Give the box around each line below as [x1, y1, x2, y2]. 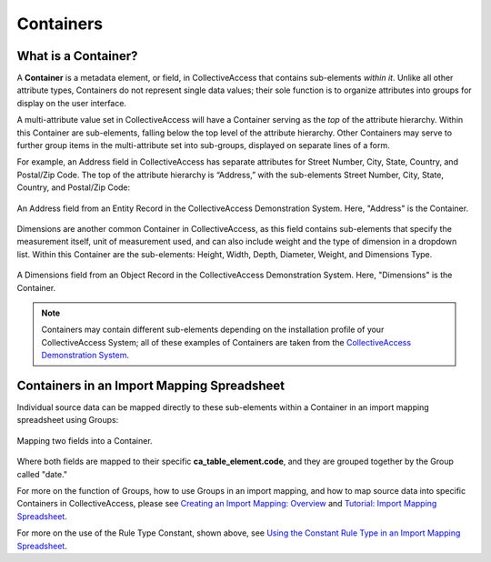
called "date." [16, 468, 68, 479]
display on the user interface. [16, 97, 127, 108]
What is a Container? [16, 48, 138, 64]
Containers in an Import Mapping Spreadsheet [16, 377, 286, 393]
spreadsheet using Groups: [16, 415, 119, 426]
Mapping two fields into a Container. [16, 435, 154, 446]
